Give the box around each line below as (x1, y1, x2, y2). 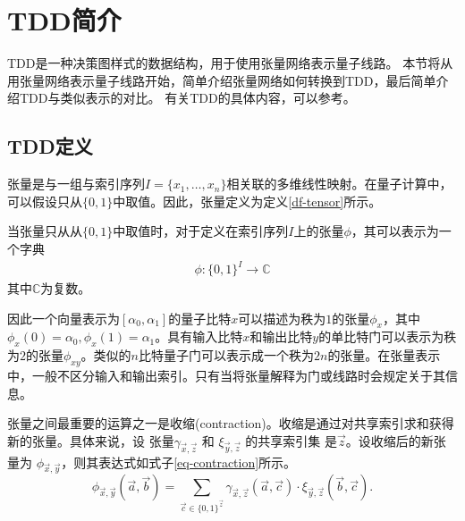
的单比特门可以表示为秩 (318, 327, 457, 346)
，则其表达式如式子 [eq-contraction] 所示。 (61, 452, 297, 471)
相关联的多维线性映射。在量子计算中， (226, 174, 452, 193)
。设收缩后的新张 (345, 431, 446, 450)
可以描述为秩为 (238, 308, 326, 327)
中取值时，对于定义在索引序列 (113, 222, 289, 240)
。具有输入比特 (155, 327, 243, 346)
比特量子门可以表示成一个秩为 (138, 346, 314, 365)
